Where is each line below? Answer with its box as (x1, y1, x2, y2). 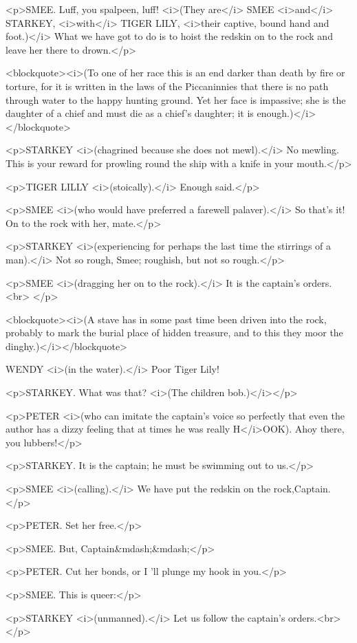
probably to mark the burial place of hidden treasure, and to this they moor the (6, 325, 343, 340)
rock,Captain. (273, 481, 331, 496)
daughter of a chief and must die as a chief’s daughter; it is (6, 106, 254, 120)
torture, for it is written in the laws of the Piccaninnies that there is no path (6, 78, 329, 93)
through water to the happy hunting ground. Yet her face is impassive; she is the (6, 92, 346, 107)
